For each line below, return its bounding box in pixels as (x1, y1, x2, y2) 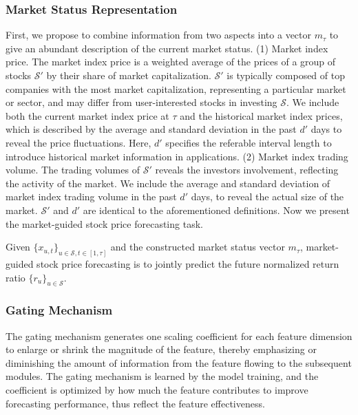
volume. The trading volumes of (6, 162, 140, 177)
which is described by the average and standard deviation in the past (6, 122, 297, 136)
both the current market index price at (6, 108, 169, 123)
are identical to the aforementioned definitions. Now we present (83, 202, 350, 217)
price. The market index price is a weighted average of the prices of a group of (6, 54, 336, 69)
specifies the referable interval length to (165, 135, 332, 149)
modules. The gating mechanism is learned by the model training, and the (6, 369, 319, 383)
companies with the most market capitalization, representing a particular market (6, 81, 346, 96)
